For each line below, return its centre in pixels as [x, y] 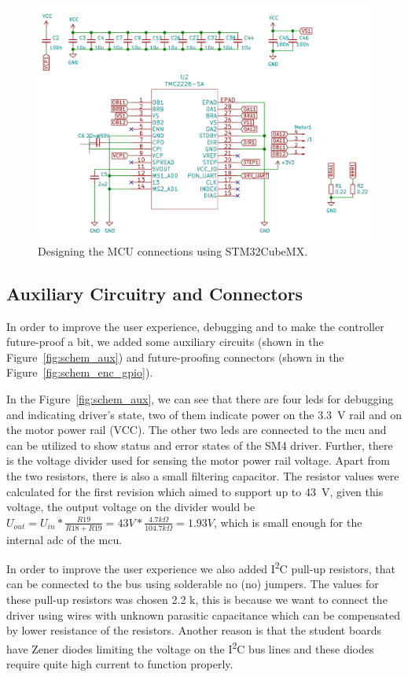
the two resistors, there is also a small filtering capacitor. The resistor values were [203, 476]
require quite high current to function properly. [120, 664]
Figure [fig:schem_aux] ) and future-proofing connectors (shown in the [175, 357]
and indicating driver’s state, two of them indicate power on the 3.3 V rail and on [204, 414]
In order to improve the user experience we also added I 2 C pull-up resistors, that [201, 567]
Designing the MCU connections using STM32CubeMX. [173, 250]
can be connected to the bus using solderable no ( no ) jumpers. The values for [193, 584]
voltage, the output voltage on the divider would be [131, 507]
